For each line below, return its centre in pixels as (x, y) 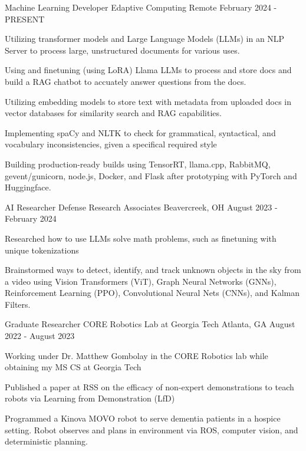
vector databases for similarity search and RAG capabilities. (113, 113)
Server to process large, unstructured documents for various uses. (122, 50)
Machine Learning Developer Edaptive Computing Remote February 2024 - (141, 7)
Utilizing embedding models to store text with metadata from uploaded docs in (148, 101)
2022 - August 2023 (40, 336)
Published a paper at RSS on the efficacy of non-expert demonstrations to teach (149, 386)
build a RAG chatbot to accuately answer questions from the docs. (126, 81)
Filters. (18, 304)
